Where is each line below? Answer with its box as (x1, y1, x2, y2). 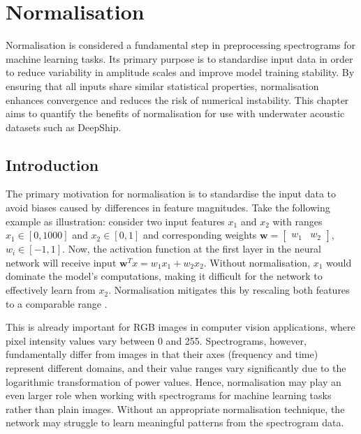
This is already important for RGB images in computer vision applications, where (6, 320, 355, 334)
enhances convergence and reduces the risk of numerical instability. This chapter (6, 92, 349, 107)
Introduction (6, 154, 99, 175)
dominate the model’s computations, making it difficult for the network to (6, 269, 323, 283)
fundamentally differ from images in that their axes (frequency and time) (6, 347, 318, 361)
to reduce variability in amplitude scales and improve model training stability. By (6, 65, 355, 80)
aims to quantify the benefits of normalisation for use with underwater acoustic (6, 106, 345, 121)
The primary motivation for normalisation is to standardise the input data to (6, 186, 337, 201)
